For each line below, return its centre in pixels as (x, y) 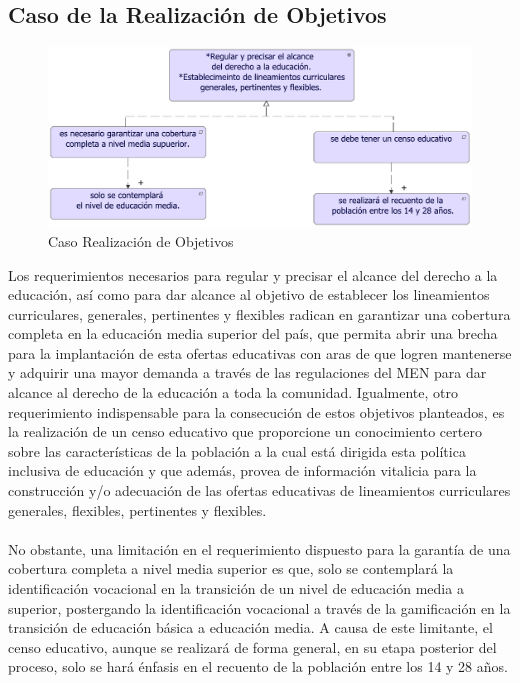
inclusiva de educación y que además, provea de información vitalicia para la (242, 470)
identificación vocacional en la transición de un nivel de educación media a (236, 588)
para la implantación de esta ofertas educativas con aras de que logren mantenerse (260, 352)
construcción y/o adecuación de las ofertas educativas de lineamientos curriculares (259, 490)
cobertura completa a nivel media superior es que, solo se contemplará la (231, 568)
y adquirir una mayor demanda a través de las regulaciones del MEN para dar (247, 372)
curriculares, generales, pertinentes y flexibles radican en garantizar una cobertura (259, 313)
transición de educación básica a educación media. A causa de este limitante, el (250, 627)
